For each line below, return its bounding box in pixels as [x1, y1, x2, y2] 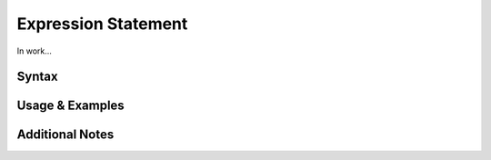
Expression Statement [16, 14, 188, 34]
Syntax [16, 69, 58, 85]
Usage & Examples [16, 98, 125, 114]
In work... [16, 45, 52, 56]
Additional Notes [16, 127, 115, 143]
